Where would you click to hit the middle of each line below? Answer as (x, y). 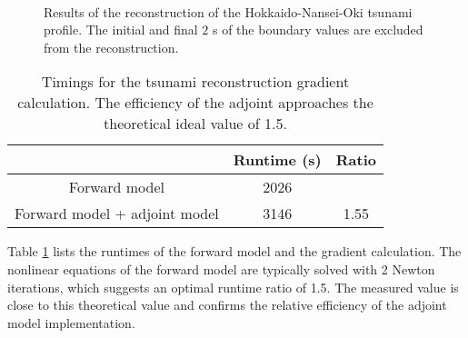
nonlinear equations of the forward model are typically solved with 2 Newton (221, 268)
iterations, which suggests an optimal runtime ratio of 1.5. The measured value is (233, 287)
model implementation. (71, 322)
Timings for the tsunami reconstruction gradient (195, 82)
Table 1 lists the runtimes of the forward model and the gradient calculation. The (234, 251)
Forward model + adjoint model (117, 214)
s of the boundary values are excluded (318, 30)
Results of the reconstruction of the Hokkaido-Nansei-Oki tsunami (228, 11)
